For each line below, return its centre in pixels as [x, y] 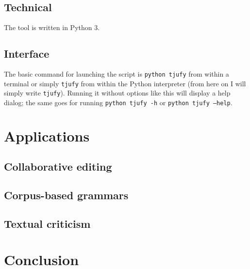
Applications [47, 135]
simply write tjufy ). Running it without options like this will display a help [117, 93]
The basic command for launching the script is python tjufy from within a [117, 74]
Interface [27, 54]
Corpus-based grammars [66, 195]
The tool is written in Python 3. [52, 27]
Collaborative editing [58, 166]
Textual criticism [47, 223]
